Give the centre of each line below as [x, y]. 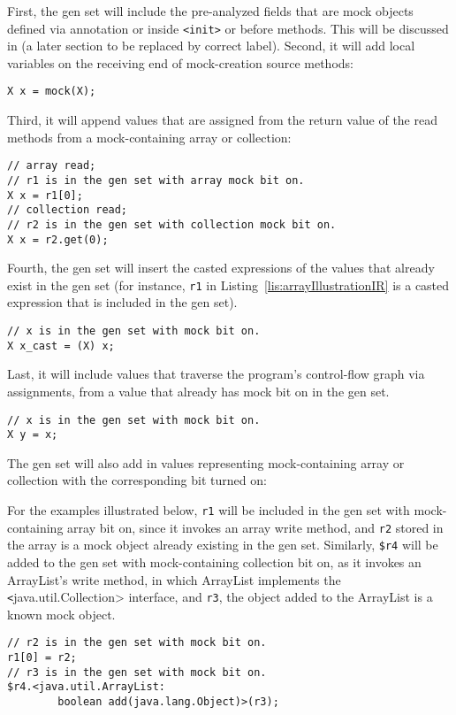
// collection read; [68, 210]
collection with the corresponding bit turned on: [137, 480]
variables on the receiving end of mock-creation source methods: [180, 62]
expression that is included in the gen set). [122, 302]
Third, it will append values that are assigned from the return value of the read [222, 120]
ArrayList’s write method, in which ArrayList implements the [174, 579]
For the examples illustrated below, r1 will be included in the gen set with [209, 510]
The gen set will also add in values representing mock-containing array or [206, 462]
